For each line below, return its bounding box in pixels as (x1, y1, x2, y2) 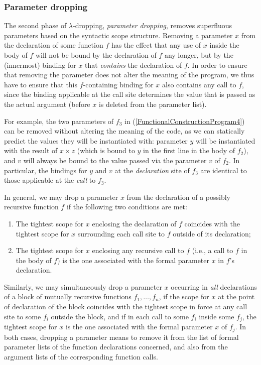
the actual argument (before (4, 98, 90, 109)
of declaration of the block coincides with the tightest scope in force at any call (4, 301, 247, 312)
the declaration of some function (4, 40, 103, 50)
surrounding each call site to (77, 228, 165, 238)
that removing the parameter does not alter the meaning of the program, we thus (4, 69, 254, 80)
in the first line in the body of (143, 145, 235, 156)
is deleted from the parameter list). (98, 98, 207, 109)
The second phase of (4, 20, 67, 31)
